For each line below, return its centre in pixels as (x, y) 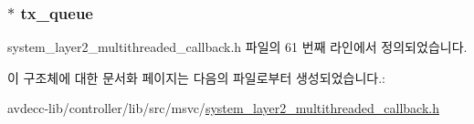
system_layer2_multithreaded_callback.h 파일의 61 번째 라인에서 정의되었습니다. (237, 47)
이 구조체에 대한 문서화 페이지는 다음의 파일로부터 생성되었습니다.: (196, 77)
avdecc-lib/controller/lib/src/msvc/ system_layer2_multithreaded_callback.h (224, 108)
